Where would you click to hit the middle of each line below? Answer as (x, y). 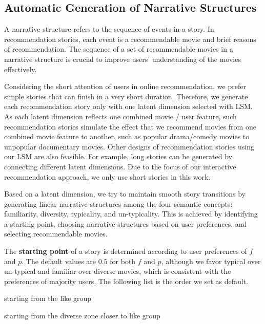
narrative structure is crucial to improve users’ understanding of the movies (123, 59)
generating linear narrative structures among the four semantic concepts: (118, 203)
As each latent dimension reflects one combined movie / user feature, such (120, 116)
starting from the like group (48, 298)
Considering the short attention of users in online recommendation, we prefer (125, 86)
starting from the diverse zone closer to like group (82, 316)
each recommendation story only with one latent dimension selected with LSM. (128, 106)
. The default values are (59, 261)
